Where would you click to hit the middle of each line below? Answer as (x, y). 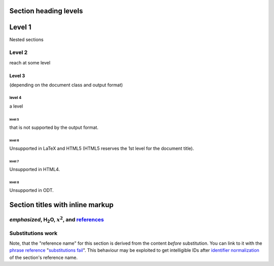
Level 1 (20, 27)
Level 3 (17, 76)
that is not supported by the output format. (54, 127)
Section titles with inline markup (61, 205)
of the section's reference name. (44, 257)
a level (16, 106)
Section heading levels (46, 11)
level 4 (15, 97)
